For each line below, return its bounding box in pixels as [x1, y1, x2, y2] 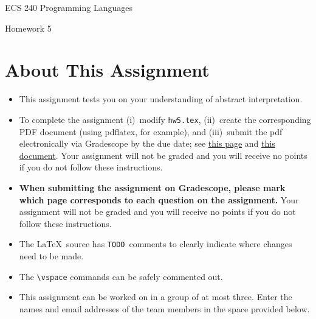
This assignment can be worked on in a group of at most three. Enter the [19, 290, 292, 303]
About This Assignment [5, 57, 210, 82]
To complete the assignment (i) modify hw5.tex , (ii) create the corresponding [19, 113, 311, 125]
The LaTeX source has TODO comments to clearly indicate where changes [19, 237, 292, 250]
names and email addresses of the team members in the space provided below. [19, 302, 310, 315]
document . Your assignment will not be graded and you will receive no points [19, 149, 307, 161]
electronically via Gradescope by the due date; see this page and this [19, 137, 275, 150]
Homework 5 [5, 21, 52, 34]
